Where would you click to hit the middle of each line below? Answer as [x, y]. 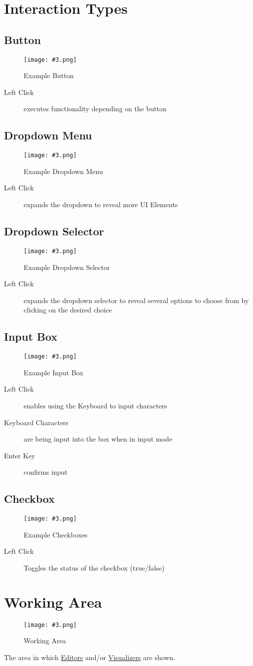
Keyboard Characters [36, 422]
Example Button [49, 75]
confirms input [46, 472]
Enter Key [20, 455]
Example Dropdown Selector [67, 267]
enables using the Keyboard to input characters [95, 405]
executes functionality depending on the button [95, 109]
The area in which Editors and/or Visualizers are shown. [90, 657]
